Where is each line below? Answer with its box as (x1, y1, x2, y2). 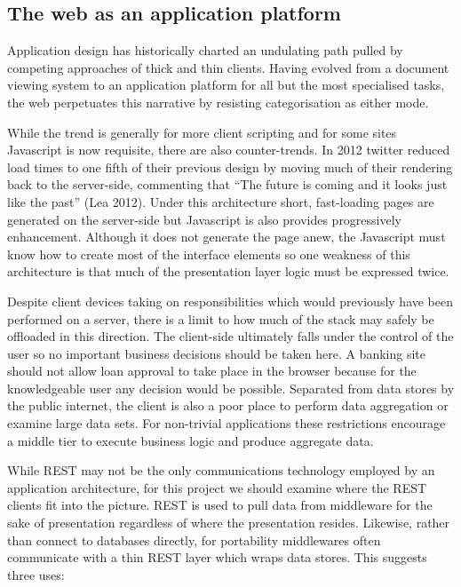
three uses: (7, 565, 65, 583)
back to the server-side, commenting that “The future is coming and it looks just (7, 175, 448, 194)
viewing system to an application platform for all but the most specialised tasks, (7, 75, 445, 94)
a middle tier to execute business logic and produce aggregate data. (7, 431, 374, 449)
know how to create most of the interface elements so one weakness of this (7, 244, 410, 263)
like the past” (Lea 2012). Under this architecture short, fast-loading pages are (7, 192, 434, 210)
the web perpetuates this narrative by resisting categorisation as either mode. (7, 92, 429, 111)
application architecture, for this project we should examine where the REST (7, 478, 427, 496)
